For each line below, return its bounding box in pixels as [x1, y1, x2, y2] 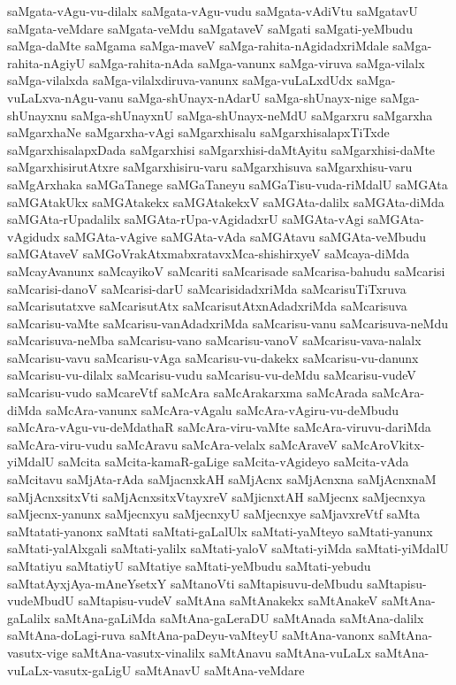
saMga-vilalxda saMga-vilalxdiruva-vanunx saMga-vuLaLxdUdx [7, 71, 353, 89]
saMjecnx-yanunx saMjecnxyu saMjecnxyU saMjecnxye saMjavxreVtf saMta [7, 504, 421, 523]
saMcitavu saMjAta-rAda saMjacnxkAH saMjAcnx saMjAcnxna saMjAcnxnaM [7, 470, 437, 489]
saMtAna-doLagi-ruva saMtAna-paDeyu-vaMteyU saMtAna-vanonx [7, 626, 375, 644]
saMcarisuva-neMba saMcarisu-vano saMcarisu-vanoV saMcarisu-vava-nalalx [7, 331, 422, 350]
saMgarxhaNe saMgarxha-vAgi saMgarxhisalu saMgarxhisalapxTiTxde [7, 123, 390, 142]
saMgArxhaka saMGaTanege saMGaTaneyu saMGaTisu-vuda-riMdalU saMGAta [7, 174, 448, 193]
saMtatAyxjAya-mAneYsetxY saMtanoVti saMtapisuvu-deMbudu [7, 573, 363, 592]
